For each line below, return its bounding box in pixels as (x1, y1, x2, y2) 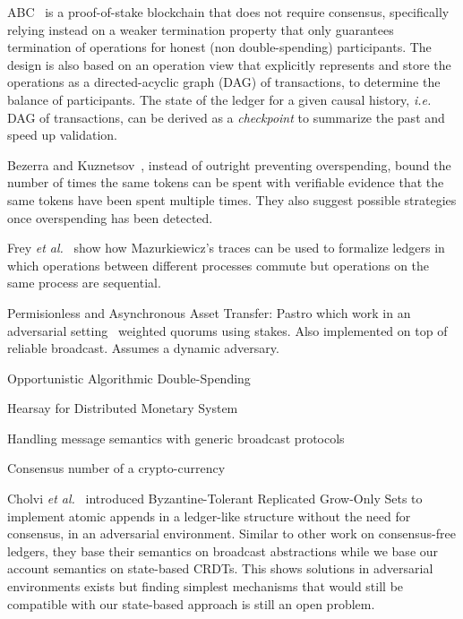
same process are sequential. (7, 273, 161, 292)
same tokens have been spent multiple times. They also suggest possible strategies (7, 190, 457, 209)
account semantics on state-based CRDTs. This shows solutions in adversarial (7, 559, 433, 578)
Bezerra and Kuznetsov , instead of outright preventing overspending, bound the (7, 155, 451, 174)
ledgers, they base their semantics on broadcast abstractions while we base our (7, 541, 439, 560)
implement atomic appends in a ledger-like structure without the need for (7, 506, 411, 525)
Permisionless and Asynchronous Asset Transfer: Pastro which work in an (7, 303, 411, 322)
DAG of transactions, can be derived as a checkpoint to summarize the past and (7, 107, 445, 126)
